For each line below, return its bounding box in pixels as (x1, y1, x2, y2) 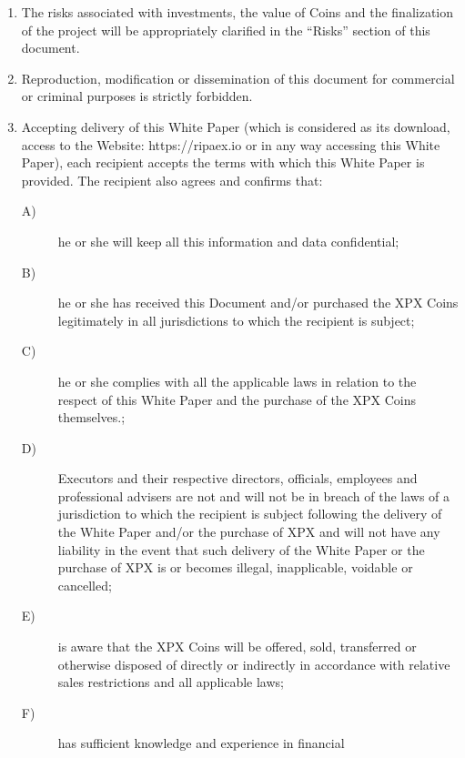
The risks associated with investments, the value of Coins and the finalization (21, 3, 454, 21)
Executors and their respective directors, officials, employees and (57, 469, 418, 488)
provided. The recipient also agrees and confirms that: (21, 170, 323, 189)
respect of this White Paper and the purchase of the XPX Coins (57, 389, 416, 409)
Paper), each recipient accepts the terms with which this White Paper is (21, 153, 425, 172)
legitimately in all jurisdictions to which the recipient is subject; (57, 310, 415, 329)
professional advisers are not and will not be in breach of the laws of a (57, 486, 450, 505)
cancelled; (57, 575, 112, 594)
